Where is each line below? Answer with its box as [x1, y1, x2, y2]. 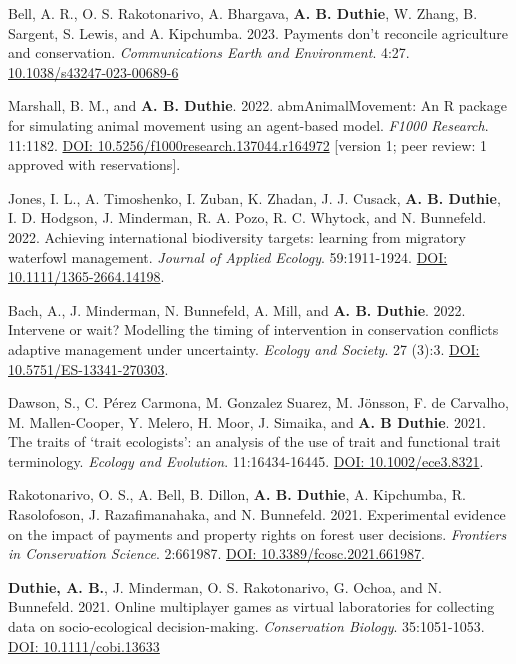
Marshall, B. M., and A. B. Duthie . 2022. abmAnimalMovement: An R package [8, 95, 507, 116]
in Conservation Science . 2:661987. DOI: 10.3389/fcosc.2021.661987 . [8, 543, 425, 564]
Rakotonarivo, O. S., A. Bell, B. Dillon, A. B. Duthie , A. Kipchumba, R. [8, 484, 466, 505]
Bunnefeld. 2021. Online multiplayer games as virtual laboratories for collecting [8, 596, 495, 617]
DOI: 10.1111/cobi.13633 [8, 635, 160, 656]
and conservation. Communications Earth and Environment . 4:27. [8, 42, 410, 63]
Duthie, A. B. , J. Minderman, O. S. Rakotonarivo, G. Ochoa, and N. [8, 576, 442, 597]
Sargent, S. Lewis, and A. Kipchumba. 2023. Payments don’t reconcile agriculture [8, 22, 509, 43]
